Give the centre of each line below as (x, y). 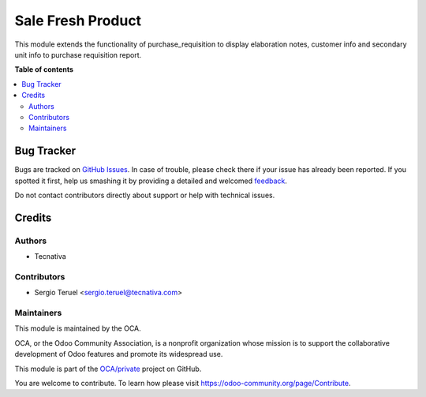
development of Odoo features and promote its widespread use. (119, 354)
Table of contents (44, 69)
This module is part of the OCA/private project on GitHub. (108, 369)
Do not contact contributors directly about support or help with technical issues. (145, 195)
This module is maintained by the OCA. (78, 328)
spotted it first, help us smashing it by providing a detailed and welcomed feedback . (151, 181)
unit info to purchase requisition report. (78, 54)
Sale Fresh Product (78, 21)
